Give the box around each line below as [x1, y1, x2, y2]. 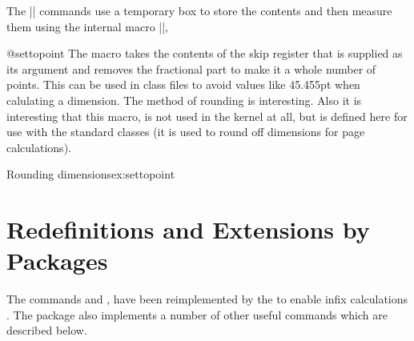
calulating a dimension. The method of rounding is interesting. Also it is [6, 91, 362, 108]
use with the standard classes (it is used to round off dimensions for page [6, 123, 365, 140]
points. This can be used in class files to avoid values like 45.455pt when [6, 76, 360, 93]
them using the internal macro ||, [6, 18, 168, 34]
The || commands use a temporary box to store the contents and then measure [6, 2, 392, 18]
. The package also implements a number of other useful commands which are [6, 306, 388, 323]
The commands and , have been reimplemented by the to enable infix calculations [6, 291, 408, 307]
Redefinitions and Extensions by [6, 213, 370, 246]
